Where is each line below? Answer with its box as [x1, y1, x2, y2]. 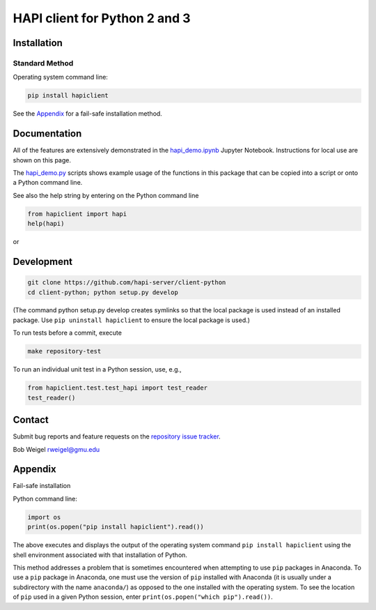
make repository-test [27, 347, 102, 356]
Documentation [13, 128, 82, 139]
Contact [13, 414, 49, 426]
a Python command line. [13, 178, 83, 187]
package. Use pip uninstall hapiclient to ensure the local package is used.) [13, 316, 251, 324]
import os [27, 513, 61, 521]
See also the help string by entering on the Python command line [13, 191, 199, 199]
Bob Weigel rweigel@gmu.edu [13, 445, 100, 453]
